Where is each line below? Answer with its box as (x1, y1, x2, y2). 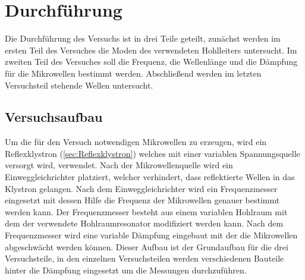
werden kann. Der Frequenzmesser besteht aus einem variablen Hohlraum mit (5, 205, 288, 218)
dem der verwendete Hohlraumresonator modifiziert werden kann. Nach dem (5, 217, 284, 229)
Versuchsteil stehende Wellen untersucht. (5, 78, 153, 91)
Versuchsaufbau (5, 108, 103, 126)
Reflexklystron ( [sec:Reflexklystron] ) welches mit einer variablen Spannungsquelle (5, 147, 300, 159)
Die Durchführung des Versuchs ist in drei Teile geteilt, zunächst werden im (5, 32, 281, 45)
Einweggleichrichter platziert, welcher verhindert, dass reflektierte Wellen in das (5, 171, 295, 183)
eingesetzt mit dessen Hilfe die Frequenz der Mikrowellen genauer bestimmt (5, 194, 280, 206)
